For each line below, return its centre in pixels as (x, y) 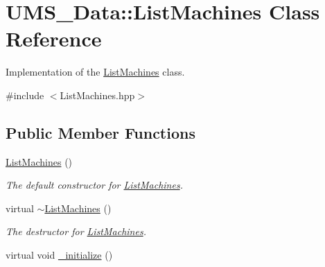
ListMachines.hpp (97, 95)
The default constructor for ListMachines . (94, 185)
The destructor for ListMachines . (76, 231)
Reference (54, 38)
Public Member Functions (100, 132)
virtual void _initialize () (59, 255)
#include (25, 95)
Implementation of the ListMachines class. (95, 72)
